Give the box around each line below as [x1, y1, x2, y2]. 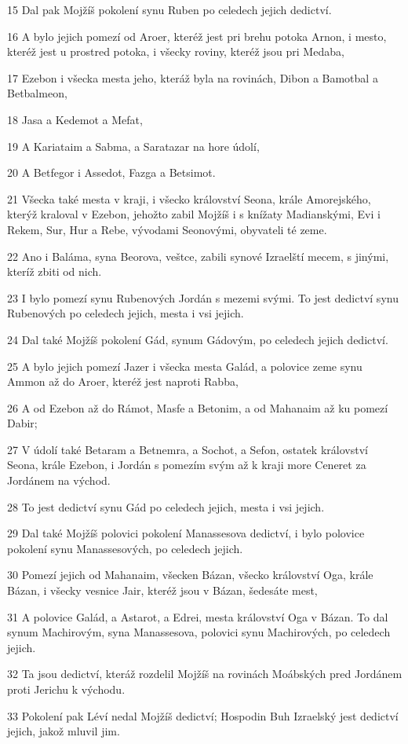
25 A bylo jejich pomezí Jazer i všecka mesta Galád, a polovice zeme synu [7, 357, 362, 374]
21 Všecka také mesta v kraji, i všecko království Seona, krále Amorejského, [7, 190, 371, 207]
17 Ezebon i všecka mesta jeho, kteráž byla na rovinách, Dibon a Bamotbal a [7, 69, 378, 86]
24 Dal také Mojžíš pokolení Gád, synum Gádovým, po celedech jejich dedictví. [7, 331, 388, 347]
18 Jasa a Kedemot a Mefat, [7, 111, 143, 127]
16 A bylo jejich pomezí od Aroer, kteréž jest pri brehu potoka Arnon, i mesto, [7, 27, 387, 44]
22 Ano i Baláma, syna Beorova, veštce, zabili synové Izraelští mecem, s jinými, [7, 247, 389, 264]
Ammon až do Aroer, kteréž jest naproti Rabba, [7, 373, 239, 390]
